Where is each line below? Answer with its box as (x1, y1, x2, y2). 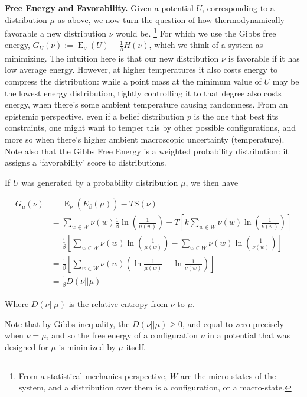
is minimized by (58, 341, 116, 353)
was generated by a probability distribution (21, 176, 178, 188)
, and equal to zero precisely (182, 317, 284, 330)
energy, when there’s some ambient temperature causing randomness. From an (5, 98, 288, 111)
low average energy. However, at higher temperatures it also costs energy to (5, 63, 278, 76)
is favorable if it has (228, 51, 300, 64)
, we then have (185, 176, 239, 188)
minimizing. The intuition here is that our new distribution (5, 51, 219, 64)
